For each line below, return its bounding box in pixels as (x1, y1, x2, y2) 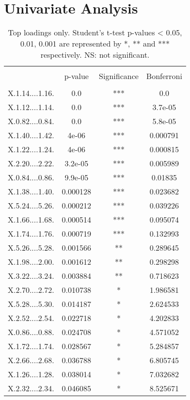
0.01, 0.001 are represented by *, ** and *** (20, 38, 170, 49)
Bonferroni (146, 70, 182, 82)
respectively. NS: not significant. (40, 49, 150, 61)
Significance (99, 70, 139, 82)
